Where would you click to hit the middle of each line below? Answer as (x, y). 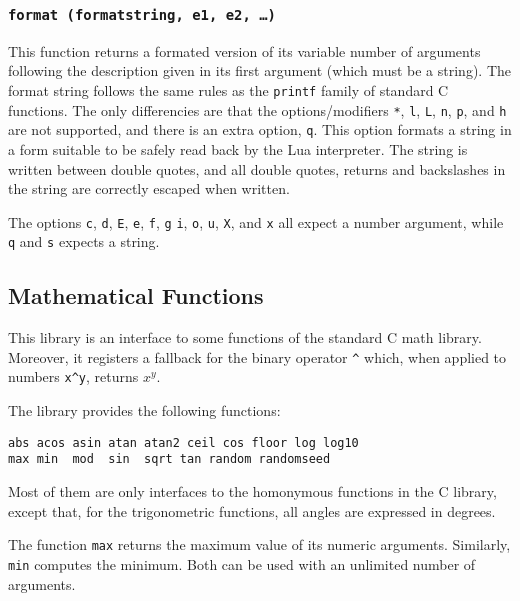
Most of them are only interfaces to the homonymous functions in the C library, (252, 491)
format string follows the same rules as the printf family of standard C (228, 89)
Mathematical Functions (136, 295)
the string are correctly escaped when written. (149, 188)
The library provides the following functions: (144, 410)
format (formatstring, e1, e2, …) (142, 14)
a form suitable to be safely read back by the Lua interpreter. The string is (238, 148)
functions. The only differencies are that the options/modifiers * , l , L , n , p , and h (257, 109)
